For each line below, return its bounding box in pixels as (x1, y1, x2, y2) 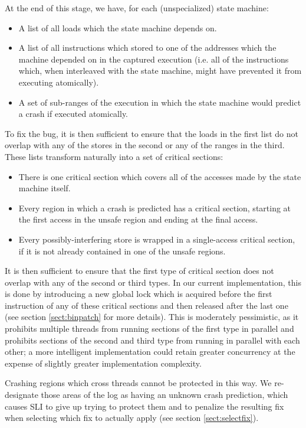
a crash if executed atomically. (18, 107, 129, 120)
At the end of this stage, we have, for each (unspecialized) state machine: (5, 2, 269, 14)
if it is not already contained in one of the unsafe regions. (18, 244, 226, 257)
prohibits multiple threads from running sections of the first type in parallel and (5, 322, 294, 335)
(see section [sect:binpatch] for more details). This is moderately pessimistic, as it (5, 311, 299, 323)
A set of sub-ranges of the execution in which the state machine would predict (18, 96, 301, 108)
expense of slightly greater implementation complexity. (5, 357, 202, 369)
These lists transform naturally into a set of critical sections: (5, 150, 223, 162)
